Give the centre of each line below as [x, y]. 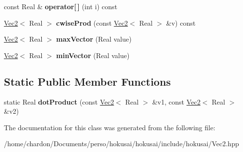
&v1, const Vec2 [176, 101]
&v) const [181, 23]
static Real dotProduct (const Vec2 [59, 101]
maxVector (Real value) [94, 39]
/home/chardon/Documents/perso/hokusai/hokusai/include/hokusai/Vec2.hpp [121, 144]
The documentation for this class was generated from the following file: [110, 127]
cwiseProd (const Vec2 [92, 23]
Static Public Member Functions [87, 81]
